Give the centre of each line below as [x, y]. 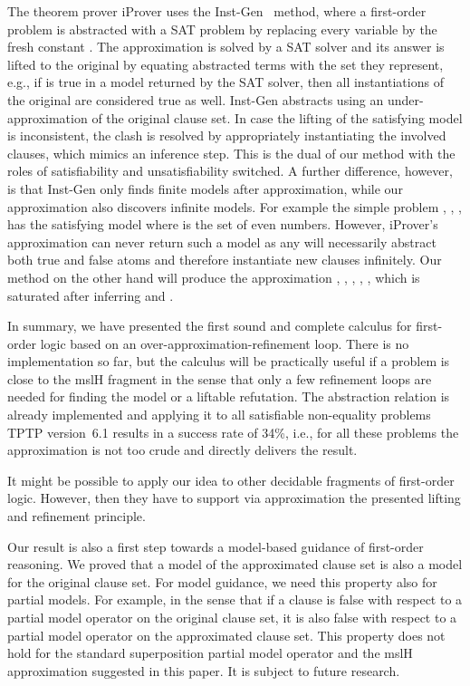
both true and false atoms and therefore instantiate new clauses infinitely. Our [225, 260]
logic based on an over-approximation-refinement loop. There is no [225, 343]
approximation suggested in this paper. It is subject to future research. [204, 670]
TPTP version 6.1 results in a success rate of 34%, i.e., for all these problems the [233, 432]
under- [405, 99]
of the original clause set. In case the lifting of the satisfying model [277, 117]
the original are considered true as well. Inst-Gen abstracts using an [196, 99]
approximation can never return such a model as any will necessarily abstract [222, 242]
